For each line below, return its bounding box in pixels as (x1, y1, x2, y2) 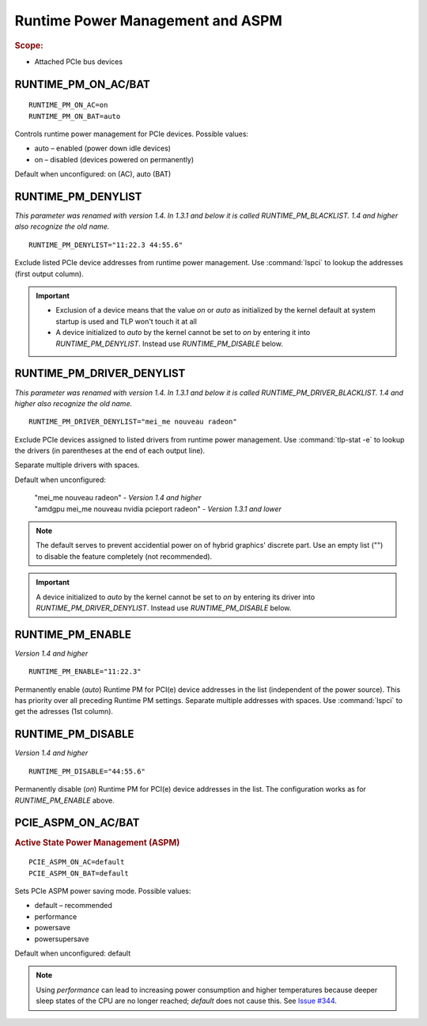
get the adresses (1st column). (14, 707, 114, 716)
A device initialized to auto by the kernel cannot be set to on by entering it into (55, 328, 311, 337)
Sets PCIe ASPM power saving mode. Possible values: (14, 887, 191, 896)
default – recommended (34, 901, 112, 910)
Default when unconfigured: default (14, 948, 130, 958)
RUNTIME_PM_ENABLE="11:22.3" (28, 667, 142, 676)
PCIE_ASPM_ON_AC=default (28, 857, 125, 867)
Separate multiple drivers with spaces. (14, 460, 140, 470)
